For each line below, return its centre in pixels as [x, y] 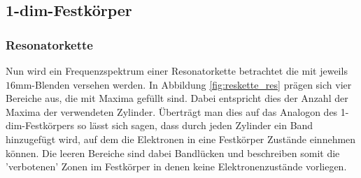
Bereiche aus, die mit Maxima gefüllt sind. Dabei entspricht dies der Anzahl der [177, 98]
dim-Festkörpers [40, 125]
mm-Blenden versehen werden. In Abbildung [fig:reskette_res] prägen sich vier [184, 84]
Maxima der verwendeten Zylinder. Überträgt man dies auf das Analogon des [172, 111]
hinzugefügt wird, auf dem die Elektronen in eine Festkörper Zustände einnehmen [181, 139]
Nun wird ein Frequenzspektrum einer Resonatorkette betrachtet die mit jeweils [177, 71]
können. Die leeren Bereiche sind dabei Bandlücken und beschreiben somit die [173, 153]
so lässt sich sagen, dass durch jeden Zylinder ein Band [195, 125]
